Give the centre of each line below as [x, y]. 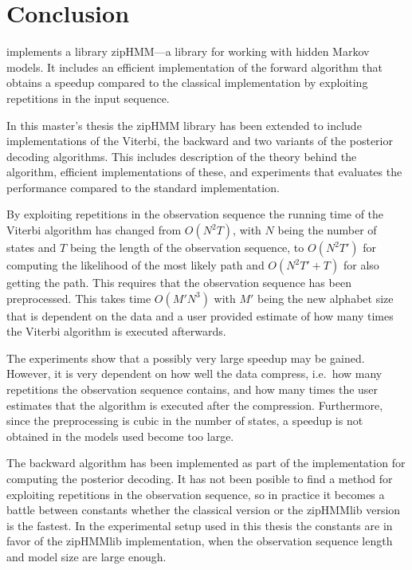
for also [361, 265]
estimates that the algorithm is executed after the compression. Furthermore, [195, 405]
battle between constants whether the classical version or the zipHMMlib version [204, 510]
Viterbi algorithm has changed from [94, 230]
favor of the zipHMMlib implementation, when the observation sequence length [200, 541]
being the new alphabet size [326, 298]
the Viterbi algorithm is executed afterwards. [116, 331]
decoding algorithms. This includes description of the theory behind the [182, 156]
